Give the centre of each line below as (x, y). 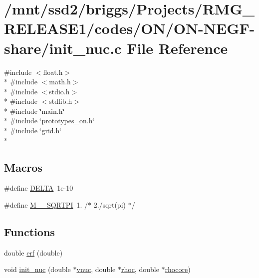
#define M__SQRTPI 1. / (46, 205)
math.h (60, 82)
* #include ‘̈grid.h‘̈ (33, 131)
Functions (29, 232)
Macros (23, 167)
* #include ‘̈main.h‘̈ (34, 111)
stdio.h (59, 91)
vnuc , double (96, 269)
